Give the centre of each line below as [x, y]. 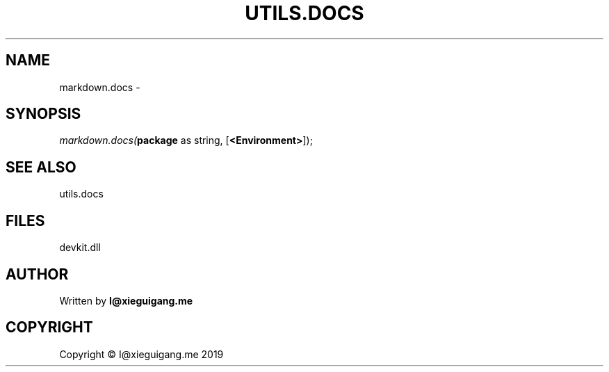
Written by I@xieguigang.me [126, 300]
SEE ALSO [41, 167]
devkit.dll [80, 248]
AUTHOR [37, 274]
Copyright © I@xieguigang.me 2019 [141, 354]
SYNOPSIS [43, 114]
